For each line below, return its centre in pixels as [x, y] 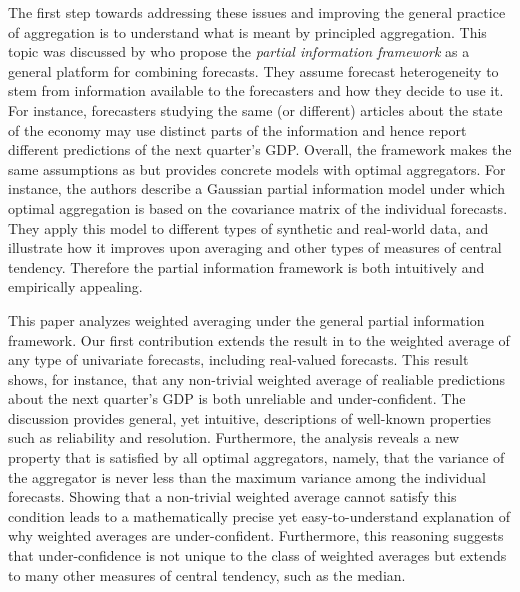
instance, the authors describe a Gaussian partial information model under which [256, 188]
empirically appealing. [75, 286]
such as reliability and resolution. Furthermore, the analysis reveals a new [234, 437]
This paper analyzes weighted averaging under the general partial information [246, 319]
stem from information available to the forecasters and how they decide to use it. [256, 90]
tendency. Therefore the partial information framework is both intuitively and [246, 266]
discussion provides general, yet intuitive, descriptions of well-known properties [249, 417]
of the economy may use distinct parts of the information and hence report [237, 129]
